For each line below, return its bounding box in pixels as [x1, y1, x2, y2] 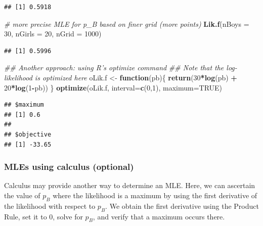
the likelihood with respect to [4, 200, 96, 211]
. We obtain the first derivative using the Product [105, 200, 259, 211]
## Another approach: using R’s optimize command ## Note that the [4, 62, 224, 73]
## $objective [4, 130, 52, 138]
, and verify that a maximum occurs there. [93, 211, 225, 221]
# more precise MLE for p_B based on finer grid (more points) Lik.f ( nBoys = [4, 18, 249, 29]
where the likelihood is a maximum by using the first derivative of [53, 190, 257, 200]
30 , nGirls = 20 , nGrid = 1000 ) [4, 28, 102, 39]
